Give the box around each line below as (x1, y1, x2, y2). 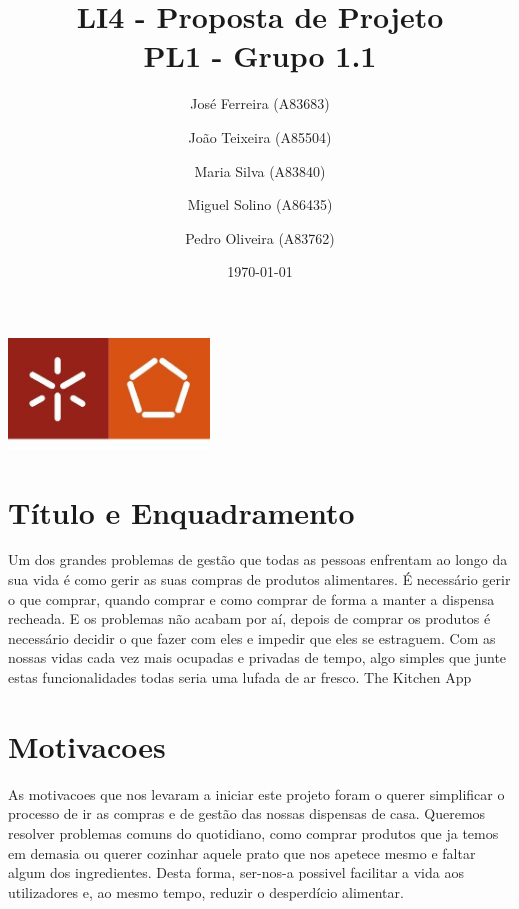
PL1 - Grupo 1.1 (143, 35, 377, 76)
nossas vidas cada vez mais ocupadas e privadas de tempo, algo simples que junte (8, 647, 507, 668)
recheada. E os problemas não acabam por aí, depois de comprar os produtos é (8, 608, 491, 629)
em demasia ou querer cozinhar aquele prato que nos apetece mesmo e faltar (8, 842, 476, 863)
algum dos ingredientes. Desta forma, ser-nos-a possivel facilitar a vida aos (8, 862, 464, 883)
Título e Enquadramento (8, 491, 355, 532)
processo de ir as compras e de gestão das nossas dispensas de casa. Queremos (8, 803, 486, 824)
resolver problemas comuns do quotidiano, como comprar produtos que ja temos (8, 822, 499, 843)
